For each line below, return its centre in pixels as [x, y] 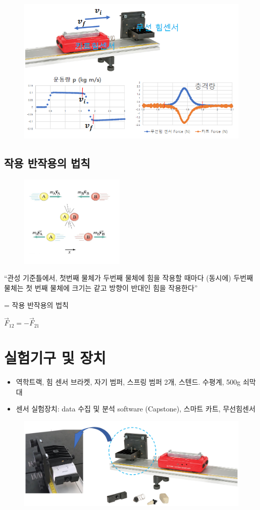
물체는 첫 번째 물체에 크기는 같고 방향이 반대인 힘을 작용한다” [101, 287]
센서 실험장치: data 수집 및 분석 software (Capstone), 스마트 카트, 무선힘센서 [136, 409]
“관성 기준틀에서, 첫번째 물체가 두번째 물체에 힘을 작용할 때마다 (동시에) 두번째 [129, 278]
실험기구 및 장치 [55, 358]
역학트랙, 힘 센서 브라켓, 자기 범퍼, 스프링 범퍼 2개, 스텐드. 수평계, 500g [128, 382]
